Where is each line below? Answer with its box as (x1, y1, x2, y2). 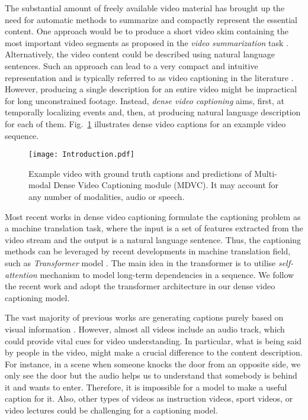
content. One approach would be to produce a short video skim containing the (5, 25, 289, 37)
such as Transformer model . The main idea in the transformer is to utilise (5, 256, 276, 269)
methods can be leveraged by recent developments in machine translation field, (5, 245, 291, 257)
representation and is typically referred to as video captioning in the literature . (5, 71, 294, 83)
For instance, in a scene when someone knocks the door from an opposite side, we (5, 357, 301, 370)
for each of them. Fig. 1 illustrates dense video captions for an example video (5, 117, 286, 130)
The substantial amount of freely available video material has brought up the (5, 2, 285, 14)
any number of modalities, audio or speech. (28, 190, 185, 202)
